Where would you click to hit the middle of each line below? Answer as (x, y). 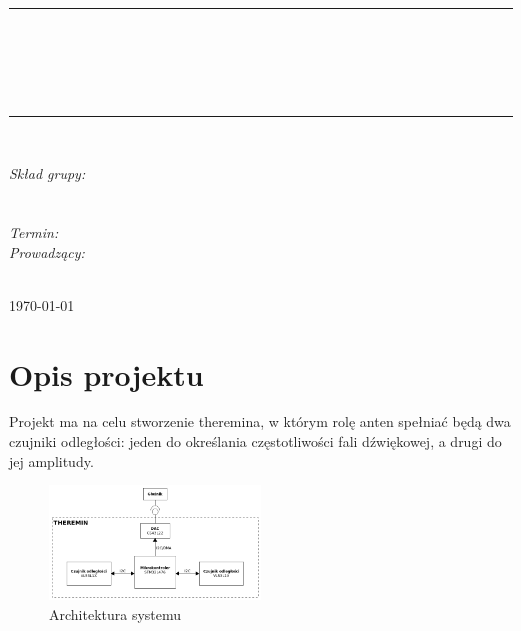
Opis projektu (106, 373)
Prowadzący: (47, 251)
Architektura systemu (115, 613)
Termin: (34, 231)
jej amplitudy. (51, 460)
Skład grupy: (47, 173)
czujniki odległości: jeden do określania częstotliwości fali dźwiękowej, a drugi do (255, 441)
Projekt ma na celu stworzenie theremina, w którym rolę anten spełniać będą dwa (260, 421)
